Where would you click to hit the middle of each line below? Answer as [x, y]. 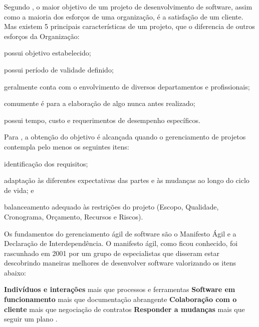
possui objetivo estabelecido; [48, 53]
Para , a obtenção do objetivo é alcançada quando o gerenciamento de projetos [125, 137]
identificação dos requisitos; [46, 163]
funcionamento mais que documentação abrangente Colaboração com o [120, 299]
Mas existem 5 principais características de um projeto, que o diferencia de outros [129, 26]
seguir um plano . [31, 319]
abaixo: [15, 272]
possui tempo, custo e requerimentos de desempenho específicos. [102, 120]
